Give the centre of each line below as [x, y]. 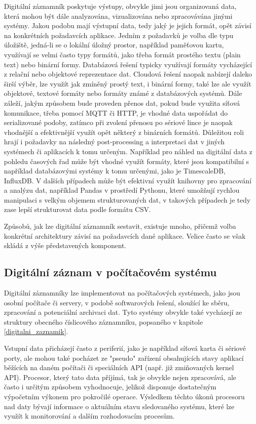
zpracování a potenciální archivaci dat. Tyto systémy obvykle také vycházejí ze [123, 312]
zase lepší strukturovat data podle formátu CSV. [77, 209]
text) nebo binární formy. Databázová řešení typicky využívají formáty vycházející [128, 64]
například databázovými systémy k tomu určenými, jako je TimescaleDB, [115, 171]
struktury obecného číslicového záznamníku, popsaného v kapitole [104, 321]
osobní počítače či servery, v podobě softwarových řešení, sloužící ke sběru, [117, 302]
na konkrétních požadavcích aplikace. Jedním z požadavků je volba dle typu [119, 35]
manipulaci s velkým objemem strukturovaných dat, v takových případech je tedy [127, 199]
